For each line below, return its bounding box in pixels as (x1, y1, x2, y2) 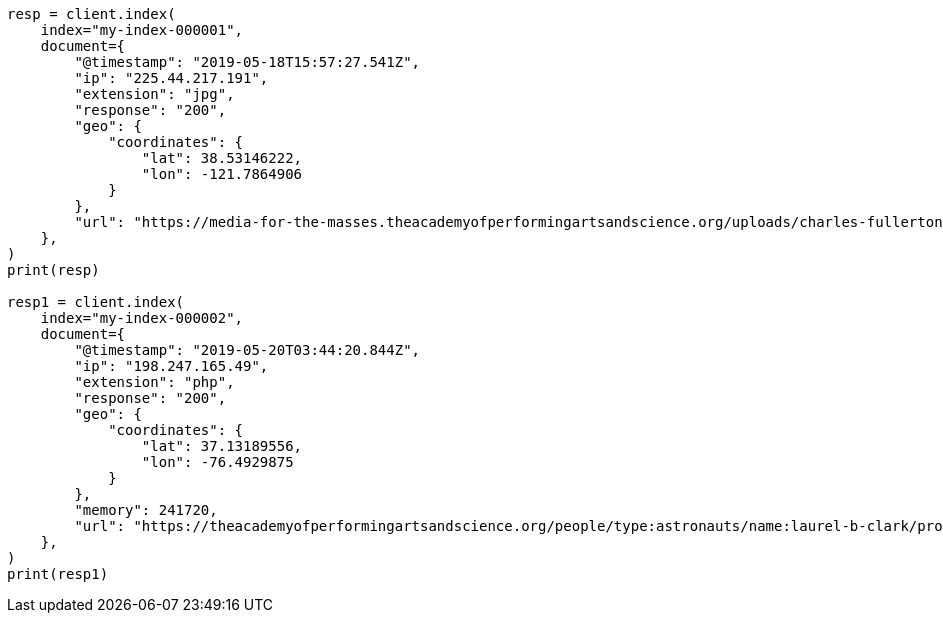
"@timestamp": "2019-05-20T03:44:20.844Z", (74, 342, 421, 358)
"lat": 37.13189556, (141, 438, 303, 454)
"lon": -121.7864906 (141, 166, 303, 182)
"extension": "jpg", (74, 86, 235, 102)
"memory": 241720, (74, 502, 218, 518)
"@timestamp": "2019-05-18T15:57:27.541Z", (74, 54, 421, 70)
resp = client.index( (7, 6, 176, 22)
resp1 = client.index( (7, 294, 185, 310)
